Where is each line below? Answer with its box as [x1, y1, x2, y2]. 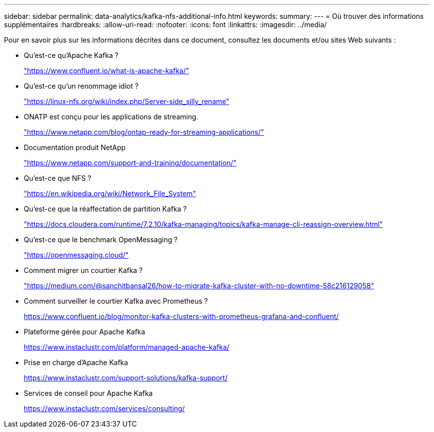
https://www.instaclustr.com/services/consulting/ [24, 404, 185, 413]
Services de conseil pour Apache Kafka [24, 389, 153, 397]
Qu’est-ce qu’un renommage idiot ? [24, 82, 139, 90]
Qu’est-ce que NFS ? [24, 174, 92, 182]
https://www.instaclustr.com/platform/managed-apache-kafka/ [24, 343, 229, 351]
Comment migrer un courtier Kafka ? [24, 266, 143, 274]
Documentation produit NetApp [24, 143, 126, 152]
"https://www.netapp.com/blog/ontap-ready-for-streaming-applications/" [24, 128, 264, 136]
